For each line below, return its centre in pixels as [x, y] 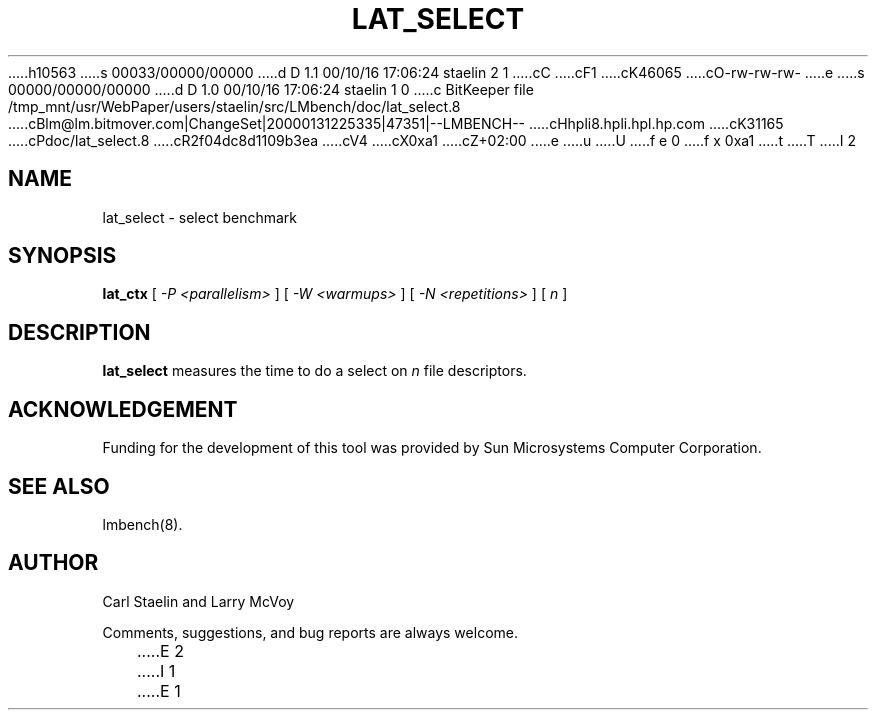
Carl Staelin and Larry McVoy [198, 601]
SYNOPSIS [62, 256]
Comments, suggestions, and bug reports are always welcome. [310, 632]
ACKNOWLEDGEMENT [123, 409]
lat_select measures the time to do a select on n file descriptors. [314, 371]
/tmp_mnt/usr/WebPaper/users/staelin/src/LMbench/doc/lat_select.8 [234, 106]
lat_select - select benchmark [200, 217]
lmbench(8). [142, 524]
